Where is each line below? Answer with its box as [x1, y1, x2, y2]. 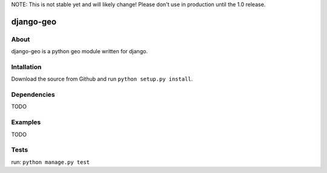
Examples [11, 118, 41, 126]
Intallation [11, 62, 42, 71]
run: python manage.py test [11, 158, 90, 166]
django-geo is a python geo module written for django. [11, 48, 148, 55]
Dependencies [11, 91, 56, 99]
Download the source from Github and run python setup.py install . [11, 76, 193, 83]
